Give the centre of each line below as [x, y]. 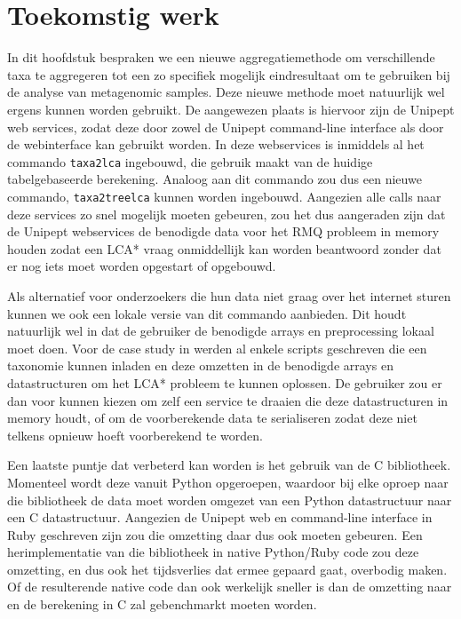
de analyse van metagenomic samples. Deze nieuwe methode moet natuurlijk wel [226, 92]
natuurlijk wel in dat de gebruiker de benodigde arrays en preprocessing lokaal [221, 331]
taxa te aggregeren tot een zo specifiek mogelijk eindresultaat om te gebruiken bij [229, 74]
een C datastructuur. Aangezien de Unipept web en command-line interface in [220, 517]
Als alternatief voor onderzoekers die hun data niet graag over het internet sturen [229, 295]
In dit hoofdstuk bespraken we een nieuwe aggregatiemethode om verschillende [221, 57]
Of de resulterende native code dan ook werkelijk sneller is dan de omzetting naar [230, 587]
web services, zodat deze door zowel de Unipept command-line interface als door [226, 127]
